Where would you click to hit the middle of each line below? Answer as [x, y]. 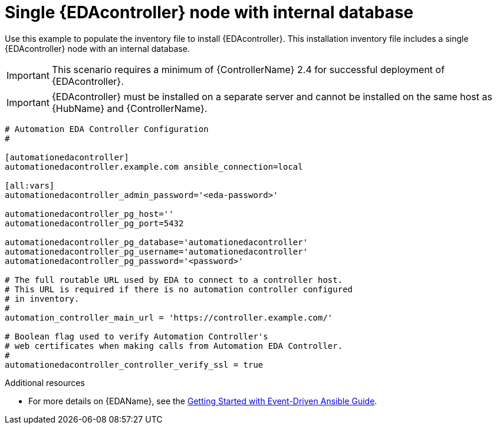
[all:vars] [30, 185]
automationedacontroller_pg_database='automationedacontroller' [157, 242]
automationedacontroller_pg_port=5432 [94, 223]
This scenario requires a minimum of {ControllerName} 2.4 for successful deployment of [248, 69]
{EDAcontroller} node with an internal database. [97, 48]
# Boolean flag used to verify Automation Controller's [136, 336]
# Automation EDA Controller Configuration [107, 129]
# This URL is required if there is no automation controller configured [179, 289]
